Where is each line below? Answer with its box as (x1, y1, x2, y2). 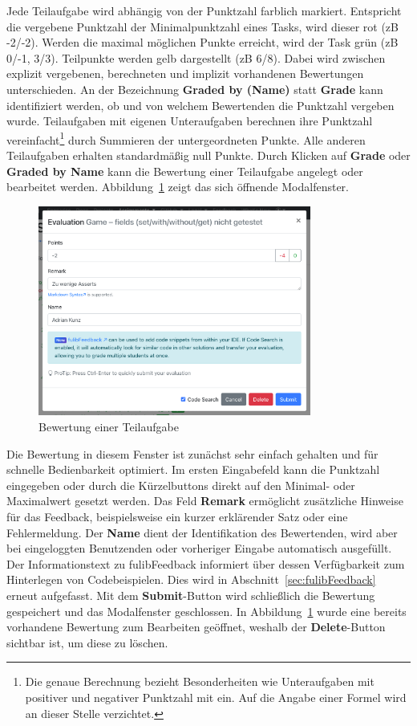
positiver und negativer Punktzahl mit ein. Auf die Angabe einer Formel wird (25, 688, 407, 705)
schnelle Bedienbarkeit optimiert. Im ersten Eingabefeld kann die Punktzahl (6, 461, 380, 478)
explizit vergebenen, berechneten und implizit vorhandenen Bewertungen (6, 65, 364, 82)
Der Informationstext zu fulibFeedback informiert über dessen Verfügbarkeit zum (6, 555, 405, 572)
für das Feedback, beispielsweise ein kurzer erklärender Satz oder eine (6, 508, 348, 525)
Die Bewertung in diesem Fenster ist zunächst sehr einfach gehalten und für (6, 445, 379, 462)
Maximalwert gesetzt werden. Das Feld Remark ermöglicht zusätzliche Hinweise (6, 492, 403, 509)
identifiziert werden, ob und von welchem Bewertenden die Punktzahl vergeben (6, 96, 395, 113)
